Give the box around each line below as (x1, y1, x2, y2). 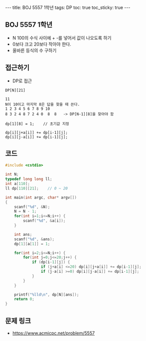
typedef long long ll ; (5, 177, 52, 182)
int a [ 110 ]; (5, 182, 30, 187)
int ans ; (14, 232, 32, 237)
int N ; (5, 172, 19, 177)
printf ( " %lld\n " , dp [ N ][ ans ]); (14, 292, 79, 297)
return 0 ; (14, 297, 35, 302)
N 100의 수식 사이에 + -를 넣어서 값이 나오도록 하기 (12, 35, 112, 41)
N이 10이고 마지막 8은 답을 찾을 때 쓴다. (5, 102, 80, 107)
